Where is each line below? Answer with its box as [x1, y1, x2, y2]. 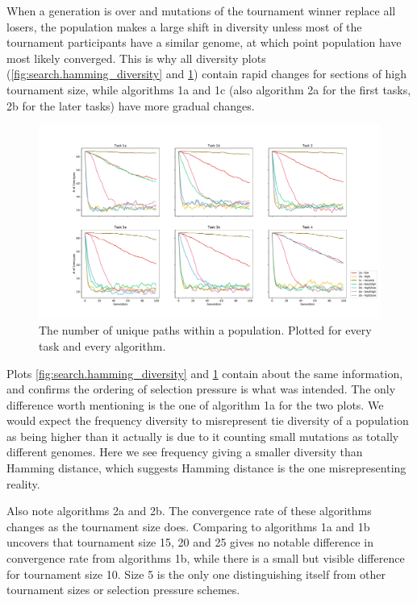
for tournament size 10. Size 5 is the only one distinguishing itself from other [6, 565, 386, 582]
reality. [6, 475, 40, 492]
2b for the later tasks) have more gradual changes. [6, 97, 255, 114]
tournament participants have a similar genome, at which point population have [6, 34, 402, 51]
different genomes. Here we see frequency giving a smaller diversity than [6, 443, 363, 460]
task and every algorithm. [39, 337, 166, 354]
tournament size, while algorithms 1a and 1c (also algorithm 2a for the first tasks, [6, 81, 411, 98]
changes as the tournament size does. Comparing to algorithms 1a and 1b [6, 518, 370, 534]
